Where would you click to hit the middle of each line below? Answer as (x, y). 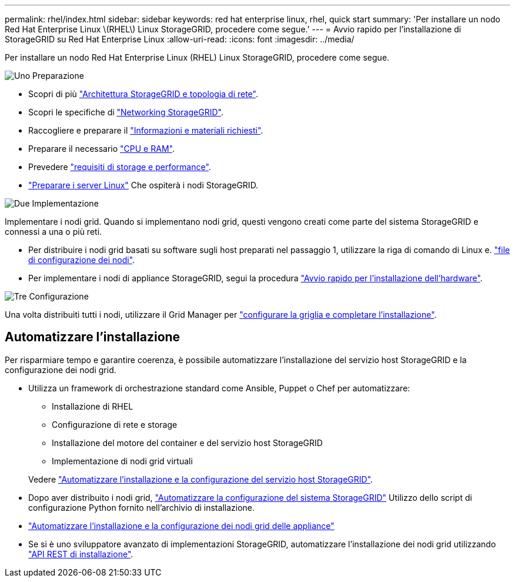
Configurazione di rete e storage (115, 424)
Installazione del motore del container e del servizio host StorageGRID (187, 443)
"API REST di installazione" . (81, 554)
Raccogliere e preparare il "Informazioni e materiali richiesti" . (146, 130)
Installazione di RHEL (93, 406)
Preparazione (58, 76)
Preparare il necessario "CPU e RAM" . (101, 149)
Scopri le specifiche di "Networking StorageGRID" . (126, 112)
